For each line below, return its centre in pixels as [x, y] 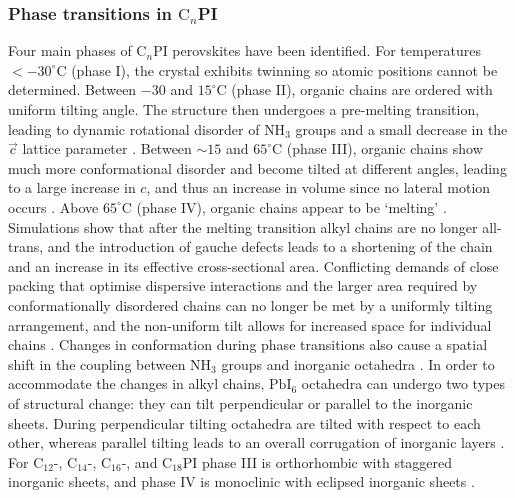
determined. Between [72, 89]
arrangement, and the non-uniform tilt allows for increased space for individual [250, 324]
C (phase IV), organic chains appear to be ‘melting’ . [284, 206]
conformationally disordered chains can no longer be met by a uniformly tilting [250, 304]
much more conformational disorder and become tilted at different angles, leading [257, 167]
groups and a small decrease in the [401, 128]
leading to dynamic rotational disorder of [134, 128]
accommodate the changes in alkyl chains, [136, 383]
